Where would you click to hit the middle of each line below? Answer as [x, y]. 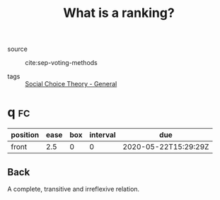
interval [103, 135]
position [25, 135]
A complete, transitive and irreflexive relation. [74, 189]
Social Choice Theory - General [71, 84]
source [18, 49]
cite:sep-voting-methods [61, 63]
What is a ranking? [119, 13]
